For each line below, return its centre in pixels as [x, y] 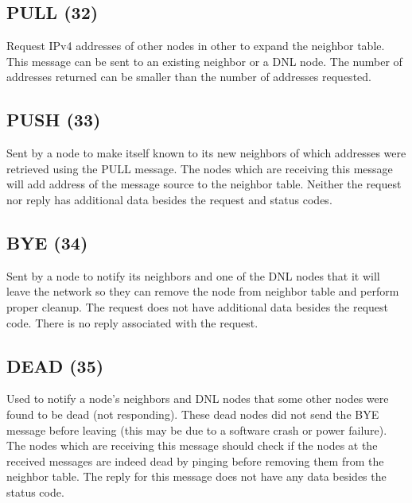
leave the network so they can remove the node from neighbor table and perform [203, 291]
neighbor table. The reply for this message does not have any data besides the [196, 476]
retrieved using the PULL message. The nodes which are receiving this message [200, 168]
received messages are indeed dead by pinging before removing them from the [195, 460]
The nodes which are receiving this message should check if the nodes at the [192, 445]
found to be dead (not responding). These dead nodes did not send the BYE [193, 414]
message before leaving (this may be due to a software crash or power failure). [197, 429]
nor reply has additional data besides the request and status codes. [169, 199]
